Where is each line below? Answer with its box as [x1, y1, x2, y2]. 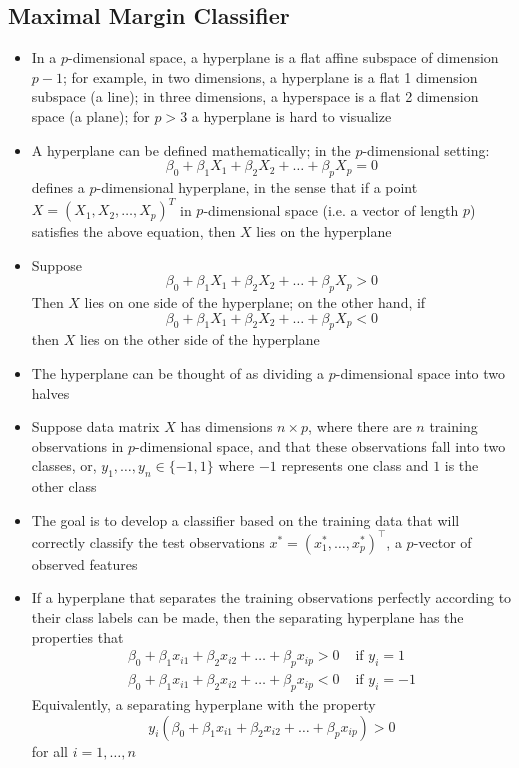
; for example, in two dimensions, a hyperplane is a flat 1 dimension [62, 66, 478, 87]
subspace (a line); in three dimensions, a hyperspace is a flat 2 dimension [31, 86, 479, 107]
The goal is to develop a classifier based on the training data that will [31, 509, 460, 530]
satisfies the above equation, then [31, 221, 236, 242]
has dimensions [180, 416, 273, 437]
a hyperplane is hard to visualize [191, 105, 392, 126]
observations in [31, 435, 124, 456]
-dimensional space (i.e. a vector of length [203, 199, 459, 220]
